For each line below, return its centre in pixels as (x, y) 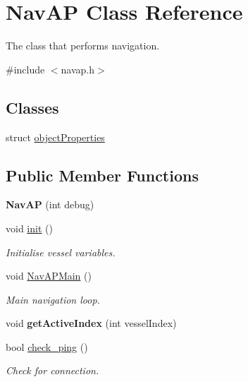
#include (25, 69)
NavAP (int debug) (50, 204)
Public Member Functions (102, 175)
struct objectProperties (55, 137)
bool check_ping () (47, 346)
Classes (32, 107)
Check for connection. (52, 370)
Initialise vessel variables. (61, 252)
